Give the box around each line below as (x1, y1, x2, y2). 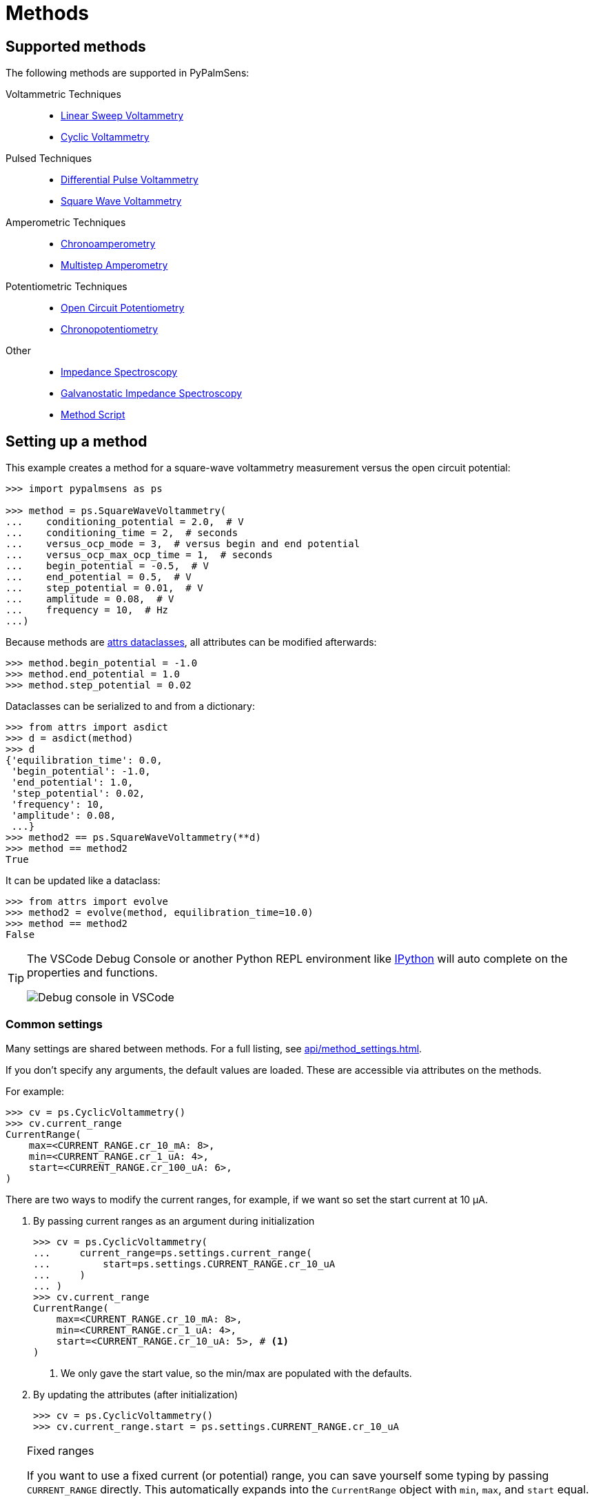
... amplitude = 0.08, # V (6, 593, 174, 605)
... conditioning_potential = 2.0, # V (6, 516, 244, 528)
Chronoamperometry (61, 238, 156, 250)
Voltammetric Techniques (6, 88, 121, 101)
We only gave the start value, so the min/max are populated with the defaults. (61, 1367, 412, 1379)
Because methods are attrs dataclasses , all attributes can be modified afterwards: (6, 636, 377, 649)
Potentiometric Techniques (6, 280, 127, 293)
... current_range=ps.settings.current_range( (33, 1247, 312, 1258)
